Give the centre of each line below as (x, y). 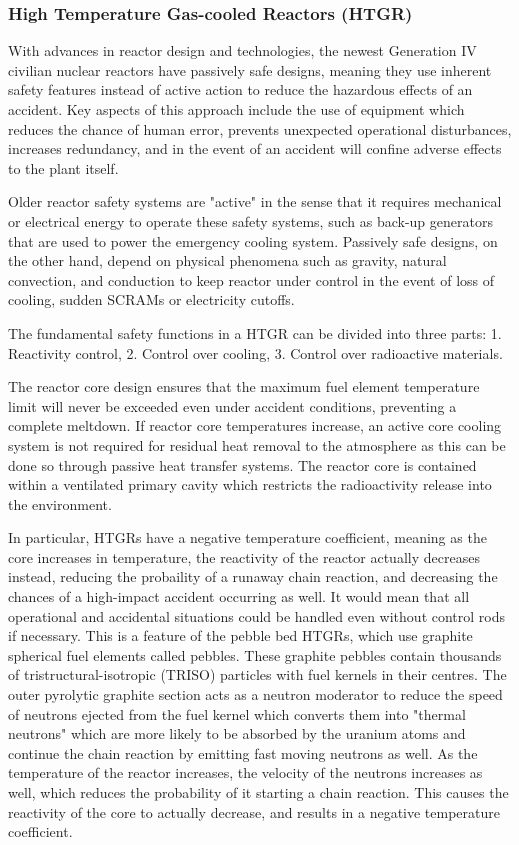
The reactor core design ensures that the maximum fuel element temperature (244, 386)
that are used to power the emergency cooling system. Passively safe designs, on (253, 240)
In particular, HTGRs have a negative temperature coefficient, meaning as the (247, 537)
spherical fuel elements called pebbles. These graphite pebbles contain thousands (255, 654)
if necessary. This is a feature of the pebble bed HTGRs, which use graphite (240, 635)
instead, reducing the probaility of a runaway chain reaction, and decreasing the (253, 576)
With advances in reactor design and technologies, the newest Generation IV (242, 50)
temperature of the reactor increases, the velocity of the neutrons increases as (245, 772)
